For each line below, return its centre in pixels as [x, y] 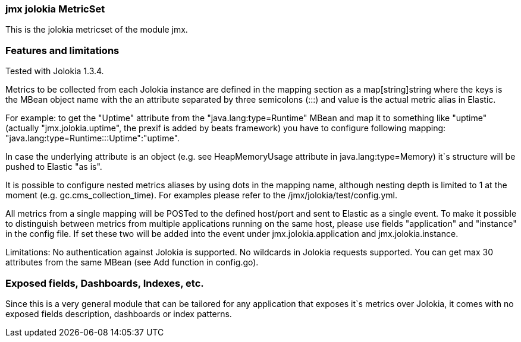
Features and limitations [62, 50]
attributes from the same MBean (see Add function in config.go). [132, 262]
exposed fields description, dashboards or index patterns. [119, 313]
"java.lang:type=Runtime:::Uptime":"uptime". [92, 138]
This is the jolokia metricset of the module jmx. [97, 30]
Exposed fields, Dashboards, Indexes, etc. [105, 283]
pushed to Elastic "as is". [54, 167]
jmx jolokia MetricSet [55, 9]
